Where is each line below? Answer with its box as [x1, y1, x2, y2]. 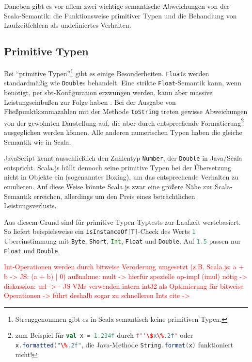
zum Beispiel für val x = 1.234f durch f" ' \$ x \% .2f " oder [15, 330, 193, 340]
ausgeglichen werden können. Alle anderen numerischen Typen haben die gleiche [4, 127, 242, 137]
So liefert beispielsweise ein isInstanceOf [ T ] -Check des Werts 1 [4, 226, 196, 236]
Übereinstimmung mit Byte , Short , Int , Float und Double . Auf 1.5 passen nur [4, 236, 241, 246]
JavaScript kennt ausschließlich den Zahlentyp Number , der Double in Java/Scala [4, 153, 242, 163]
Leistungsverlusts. [4, 200, 57, 211]
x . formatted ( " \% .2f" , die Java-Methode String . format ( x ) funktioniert [15, 340, 234, 350]
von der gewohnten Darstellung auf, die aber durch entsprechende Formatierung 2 [4, 116, 244, 128]
